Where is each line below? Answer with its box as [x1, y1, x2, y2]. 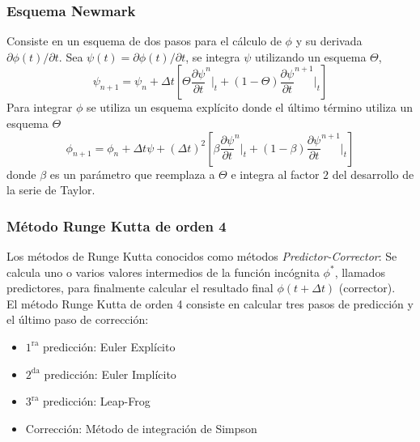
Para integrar [6, 99, 73, 116]
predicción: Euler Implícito [44, 365, 176, 382]
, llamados [334, 263, 385, 280]
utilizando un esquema [255, 48, 367, 65]
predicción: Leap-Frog [42, 393, 151, 410]
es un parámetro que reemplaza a [49, 165, 215, 182]
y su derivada [295, 32, 363, 49]
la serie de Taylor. [6, 181, 95, 198]
